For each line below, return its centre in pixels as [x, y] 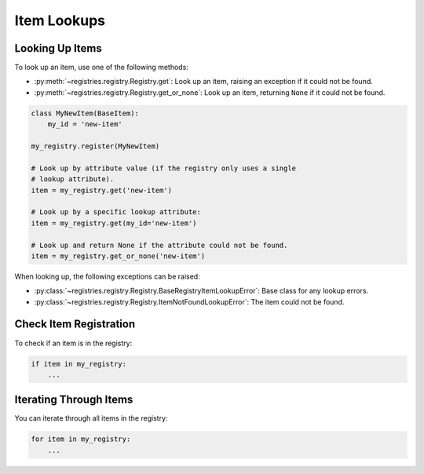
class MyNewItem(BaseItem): [85, 113]
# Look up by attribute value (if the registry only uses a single [164, 168]
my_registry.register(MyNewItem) [95, 146]
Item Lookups [60, 20]
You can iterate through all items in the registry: [91, 418]
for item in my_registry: [81, 439]
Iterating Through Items [74, 400]
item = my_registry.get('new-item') [102, 190]
